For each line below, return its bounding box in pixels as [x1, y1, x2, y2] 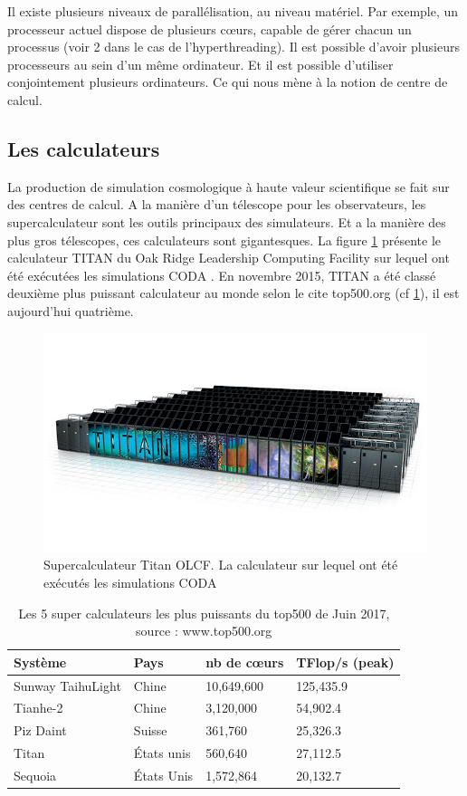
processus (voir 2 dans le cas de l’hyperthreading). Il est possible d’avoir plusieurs [7, 37, 460, 56]
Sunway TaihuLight [14, 676, 121, 695]
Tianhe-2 [14, 698, 63, 717]
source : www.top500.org [136, 621, 272, 640]
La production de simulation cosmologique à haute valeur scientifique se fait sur [7, 177, 450, 196]
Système [14, 652, 67, 671]
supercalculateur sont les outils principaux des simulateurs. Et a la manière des [7, 212, 446, 231]
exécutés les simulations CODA [43, 572, 217, 591]
